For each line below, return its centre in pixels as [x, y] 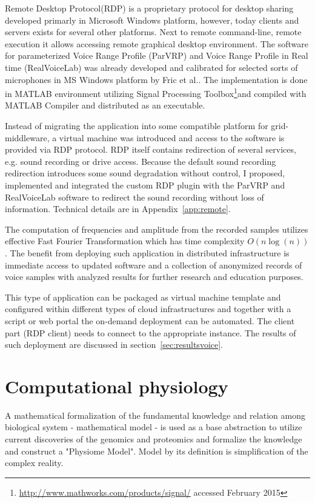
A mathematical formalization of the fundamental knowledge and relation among [155, 415]
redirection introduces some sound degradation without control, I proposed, [145, 173]
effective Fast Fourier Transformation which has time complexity [125, 241]
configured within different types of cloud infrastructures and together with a [148, 309]
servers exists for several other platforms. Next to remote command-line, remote [153, 32]
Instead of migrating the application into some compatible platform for [137, 125]
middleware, [27, 137]
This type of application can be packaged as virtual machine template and [143, 297]
